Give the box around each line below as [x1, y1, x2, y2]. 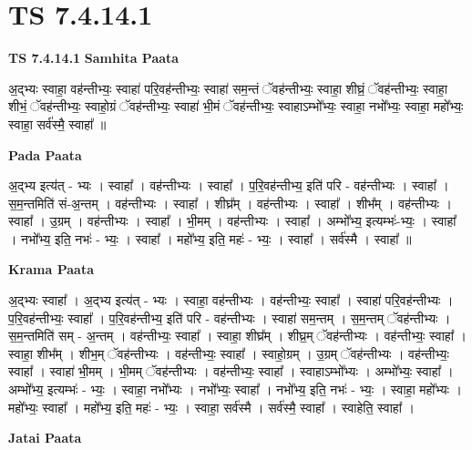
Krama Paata [8, 260, 94, 279]
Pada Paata [8, 145, 82, 164]
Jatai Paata [8, 428, 82, 447]
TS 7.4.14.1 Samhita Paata [8, 48, 180, 67]
